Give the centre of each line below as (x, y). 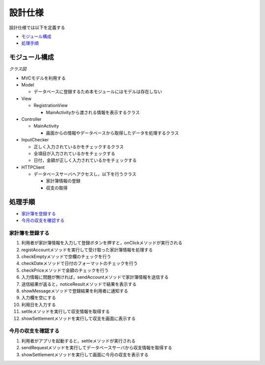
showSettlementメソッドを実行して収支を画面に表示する (79, 318)
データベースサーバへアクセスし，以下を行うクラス (85, 174)
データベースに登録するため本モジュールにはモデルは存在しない (98, 92)
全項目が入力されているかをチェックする (74, 153)
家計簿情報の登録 (63, 181)
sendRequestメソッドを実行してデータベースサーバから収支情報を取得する (97, 348)
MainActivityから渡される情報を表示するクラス (93, 112)
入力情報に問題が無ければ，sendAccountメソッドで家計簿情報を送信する (95, 277)
